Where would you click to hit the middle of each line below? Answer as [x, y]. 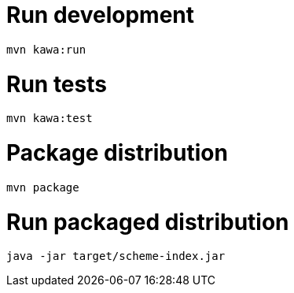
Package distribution [117, 153]
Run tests [57, 84]
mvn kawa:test [50, 119]
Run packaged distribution [148, 222]
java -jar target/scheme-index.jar [116, 256]
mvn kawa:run [46, 49]
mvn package [43, 187]
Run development [100, 15]
